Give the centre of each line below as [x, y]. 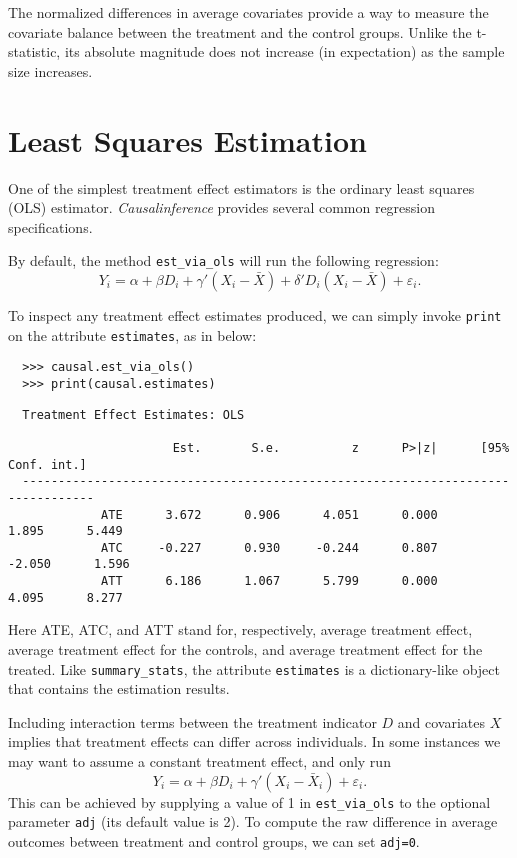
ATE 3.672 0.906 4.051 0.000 [269, 514]
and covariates [441, 721]
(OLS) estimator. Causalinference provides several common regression [222, 207]
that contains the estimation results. [119, 688]
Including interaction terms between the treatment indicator [192, 721]
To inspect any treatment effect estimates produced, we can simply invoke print [255, 314]
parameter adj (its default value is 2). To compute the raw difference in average [253, 821]
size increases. [50, 70]
